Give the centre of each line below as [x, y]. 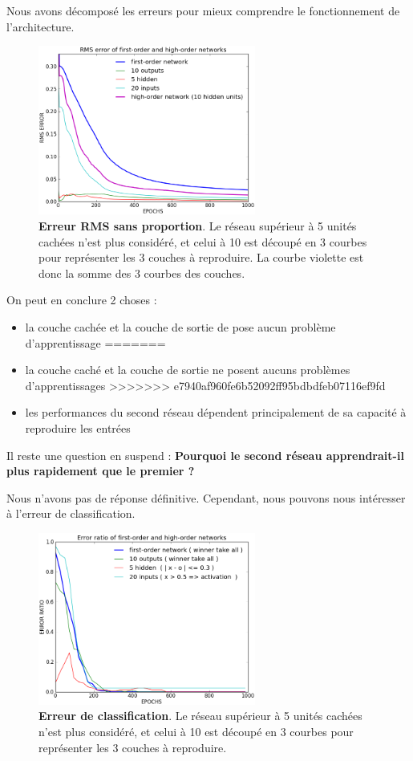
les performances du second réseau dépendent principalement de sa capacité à [216, 412]
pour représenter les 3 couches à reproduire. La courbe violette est [201, 257]
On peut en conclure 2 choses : [82, 300]
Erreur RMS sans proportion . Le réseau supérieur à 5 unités [198, 225]
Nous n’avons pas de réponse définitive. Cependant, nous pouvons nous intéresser [206, 497]
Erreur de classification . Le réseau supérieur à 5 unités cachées [200, 716]
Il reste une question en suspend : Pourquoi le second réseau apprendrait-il [205, 455]
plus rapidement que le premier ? [101, 471]
